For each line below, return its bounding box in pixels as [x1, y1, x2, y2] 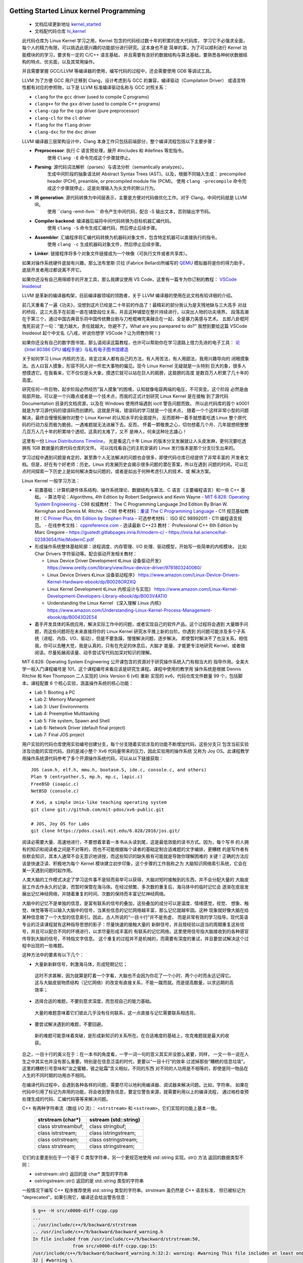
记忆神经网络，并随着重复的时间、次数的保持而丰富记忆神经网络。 [30, 891, 168, 897]
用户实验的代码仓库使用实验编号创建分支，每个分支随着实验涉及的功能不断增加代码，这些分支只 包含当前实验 [22, 741, 249, 747]
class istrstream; [37, 1130, 77, 1137]
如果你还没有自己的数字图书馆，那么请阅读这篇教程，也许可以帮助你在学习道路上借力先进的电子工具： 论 [22, 339, 240, 346]
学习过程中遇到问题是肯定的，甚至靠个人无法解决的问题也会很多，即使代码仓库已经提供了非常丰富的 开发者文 [22, 454, 249, 460]
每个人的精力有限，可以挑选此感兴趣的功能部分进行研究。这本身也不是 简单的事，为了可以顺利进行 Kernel [22, 44, 242, 51]
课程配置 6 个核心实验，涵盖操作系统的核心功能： [30, 680, 134, 686]
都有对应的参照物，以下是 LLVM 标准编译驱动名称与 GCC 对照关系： [26, 84, 168, 90]
